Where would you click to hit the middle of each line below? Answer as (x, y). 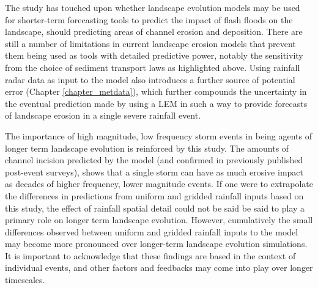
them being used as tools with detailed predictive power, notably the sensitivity (154, 55)
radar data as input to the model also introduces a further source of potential (150, 79)
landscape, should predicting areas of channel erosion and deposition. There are (154, 31)
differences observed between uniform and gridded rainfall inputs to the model (152, 231)
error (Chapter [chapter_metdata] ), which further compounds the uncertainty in (156, 91)
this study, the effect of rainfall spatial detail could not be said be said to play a (155, 208)
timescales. (25, 280)
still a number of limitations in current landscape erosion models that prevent (150, 43)
